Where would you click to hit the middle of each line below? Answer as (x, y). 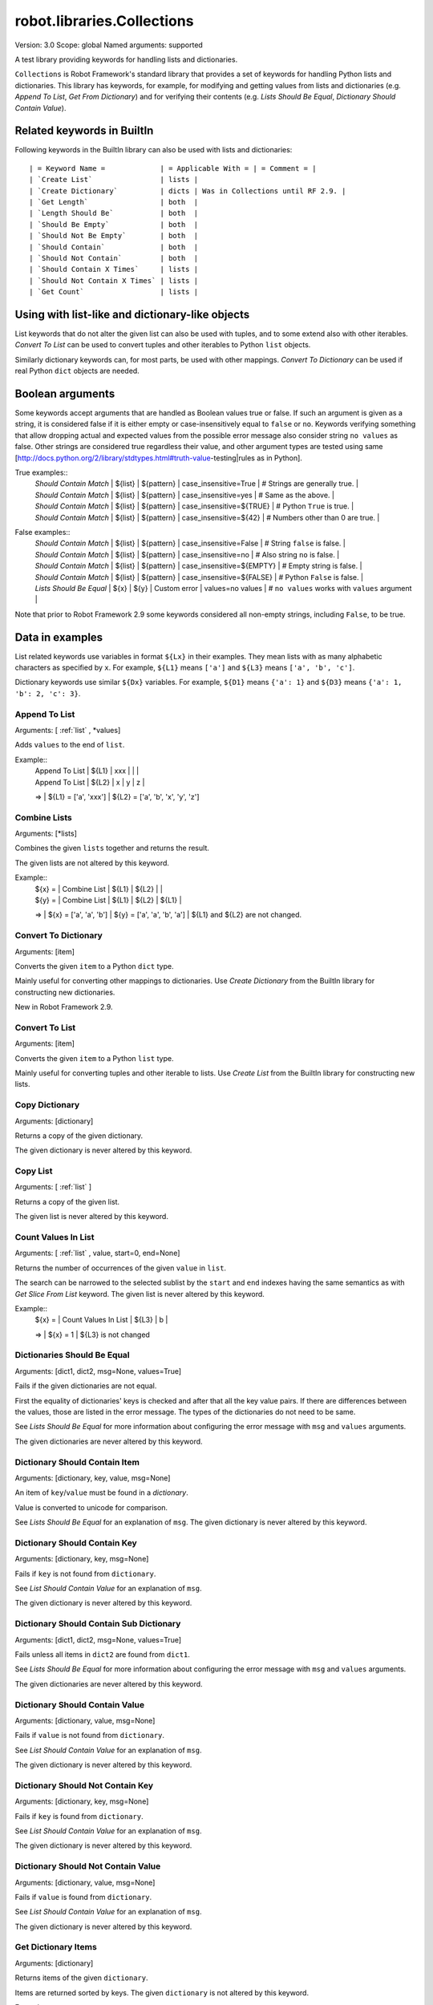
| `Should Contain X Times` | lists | (114, 269)
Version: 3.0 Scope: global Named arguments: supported (109, 45)
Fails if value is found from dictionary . (83, 1897)
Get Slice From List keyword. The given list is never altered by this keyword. (140, 1294)
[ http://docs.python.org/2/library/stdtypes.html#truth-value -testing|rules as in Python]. (158, 458)
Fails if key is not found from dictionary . (85, 1574)
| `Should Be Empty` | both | (114, 224)
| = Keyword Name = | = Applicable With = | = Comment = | (173, 168)
